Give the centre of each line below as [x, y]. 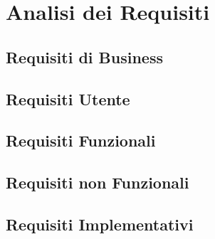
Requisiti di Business [84, 57]
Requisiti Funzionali [81, 140]
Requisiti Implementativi [100, 224]
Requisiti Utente [68, 99]
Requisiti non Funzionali [98, 182]
